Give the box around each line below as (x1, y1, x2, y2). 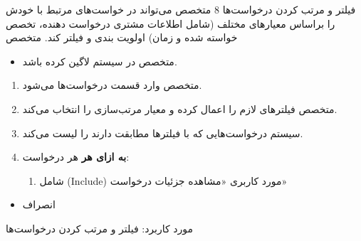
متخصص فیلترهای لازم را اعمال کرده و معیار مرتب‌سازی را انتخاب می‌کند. (22, 101, 338, 116)
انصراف (22, 197, 56, 212)
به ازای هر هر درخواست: (22, 149, 130, 164)
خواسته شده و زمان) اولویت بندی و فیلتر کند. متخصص (6, 30, 238, 45)
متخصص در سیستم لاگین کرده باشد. (22, 53, 177, 68)
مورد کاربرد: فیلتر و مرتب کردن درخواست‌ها (6, 220, 194, 235)
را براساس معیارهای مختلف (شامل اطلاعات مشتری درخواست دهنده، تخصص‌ (6, 16, 335, 31)
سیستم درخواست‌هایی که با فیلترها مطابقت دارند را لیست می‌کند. (22, 125, 303, 140)
